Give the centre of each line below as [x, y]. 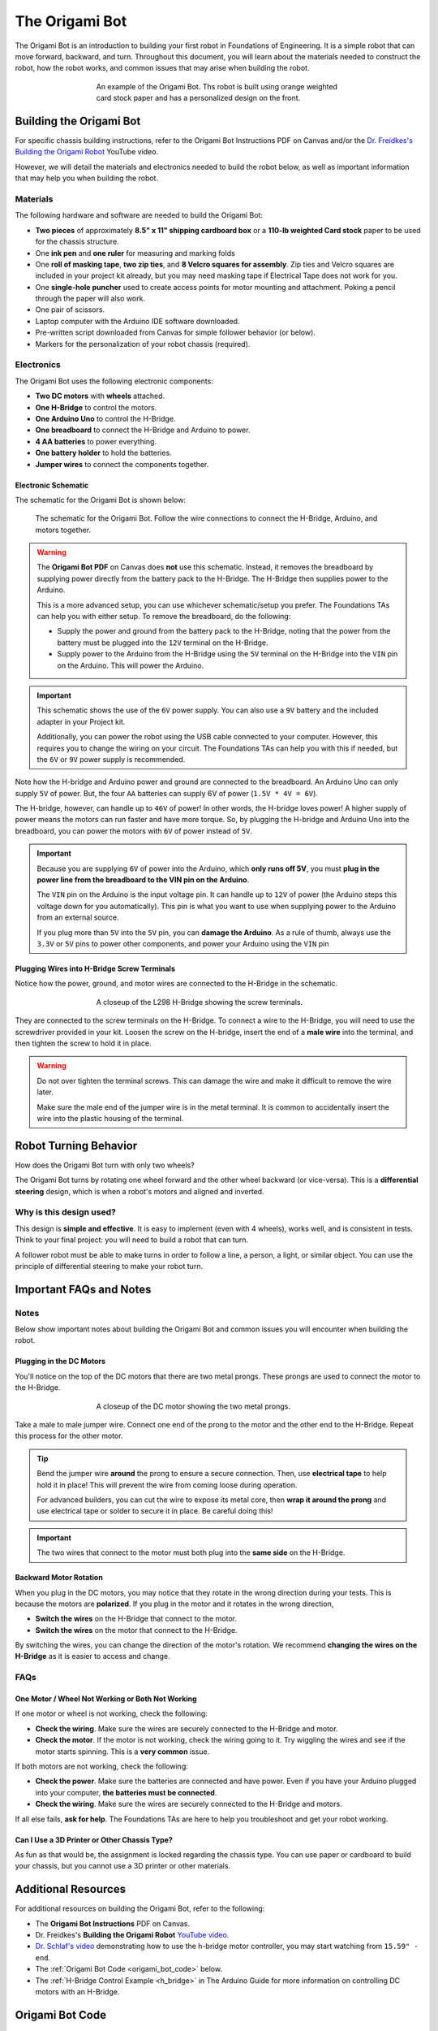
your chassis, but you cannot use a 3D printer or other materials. [123, 1866]
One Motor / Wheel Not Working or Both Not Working [106, 1699]
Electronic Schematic [52, 485]
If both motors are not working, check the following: [101, 1766]
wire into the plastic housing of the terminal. [110, 1118]
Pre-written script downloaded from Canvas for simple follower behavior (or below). [176, 332]
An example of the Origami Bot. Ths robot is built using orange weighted [217, 86]
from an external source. [78, 917]
